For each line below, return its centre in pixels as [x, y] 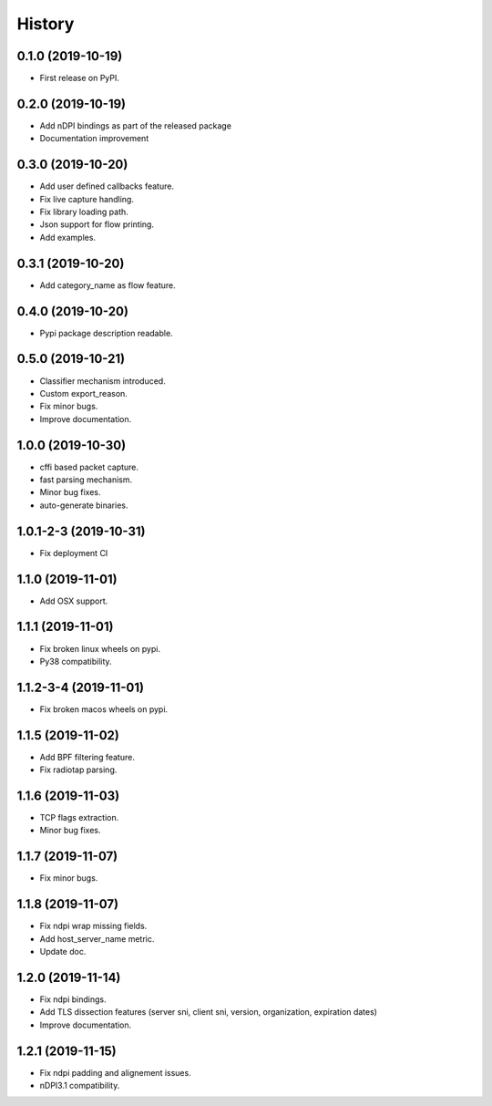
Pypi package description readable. [106, 333]
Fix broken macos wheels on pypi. [104, 709]
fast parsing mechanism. [86, 480]
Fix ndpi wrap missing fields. [93, 926]
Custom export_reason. [83, 393]
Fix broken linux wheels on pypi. [100, 648]
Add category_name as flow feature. [108, 285]
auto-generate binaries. [84, 505]
